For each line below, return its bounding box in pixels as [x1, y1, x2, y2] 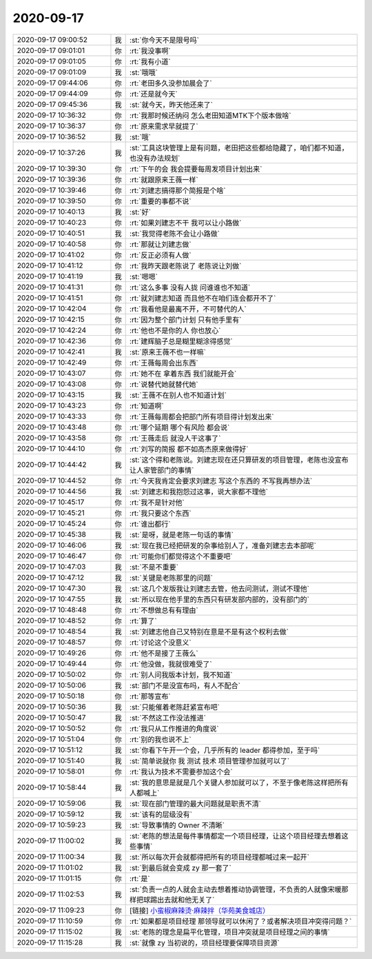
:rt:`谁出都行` [130, 519, 172, 529]
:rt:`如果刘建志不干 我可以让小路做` [130, 218, 242, 228]
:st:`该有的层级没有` [130, 809, 193, 819]
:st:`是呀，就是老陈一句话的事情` [130, 529, 234, 539]
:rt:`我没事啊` [130, 46, 172, 55]
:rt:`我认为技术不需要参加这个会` [130, 767, 234, 776]
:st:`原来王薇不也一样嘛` [130, 347, 207, 356]
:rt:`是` [130, 874, 151, 883]
